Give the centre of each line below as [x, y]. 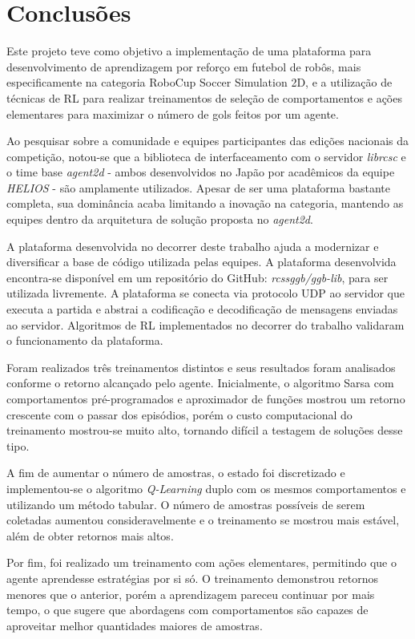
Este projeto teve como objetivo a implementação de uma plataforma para [189, 51]
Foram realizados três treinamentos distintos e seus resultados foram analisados [201, 367]
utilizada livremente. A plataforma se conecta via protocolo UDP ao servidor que [205, 293]
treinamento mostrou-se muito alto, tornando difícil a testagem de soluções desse [205, 430]
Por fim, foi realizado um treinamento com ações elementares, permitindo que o [202, 562]
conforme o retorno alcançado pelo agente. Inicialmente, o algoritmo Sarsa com [200, 383]
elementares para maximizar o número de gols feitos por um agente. [173, 113]
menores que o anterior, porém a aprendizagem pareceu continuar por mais [191, 594]
